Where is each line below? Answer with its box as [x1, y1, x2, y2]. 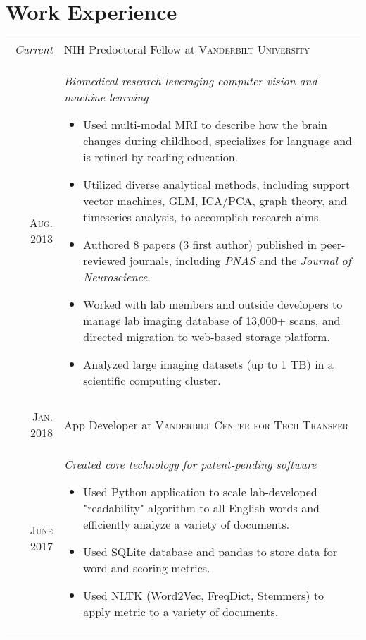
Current [14, 41, 53, 58]
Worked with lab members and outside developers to [83, 296, 343, 313]
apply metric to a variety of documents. [83, 603, 279, 620]
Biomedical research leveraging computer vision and [64, 73, 317, 90]
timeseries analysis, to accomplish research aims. [83, 209, 322, 226]
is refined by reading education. [83, 149, 239, 166]
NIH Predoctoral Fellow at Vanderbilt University [64, 41, 310, 58]
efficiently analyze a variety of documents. [83, 516, 290, 533]
